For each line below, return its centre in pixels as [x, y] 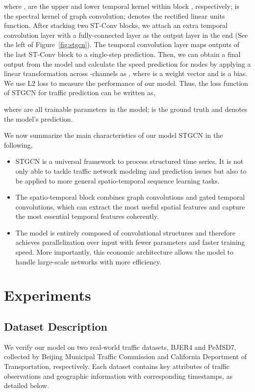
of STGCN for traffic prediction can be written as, [80, 92]
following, [18, 144]
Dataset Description [56, 327]
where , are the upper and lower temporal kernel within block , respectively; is [122, 6]
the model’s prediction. [38, 118]
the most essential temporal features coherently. [87, 216]
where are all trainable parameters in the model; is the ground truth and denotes [126, 109]
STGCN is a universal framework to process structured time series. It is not [129, 161]
